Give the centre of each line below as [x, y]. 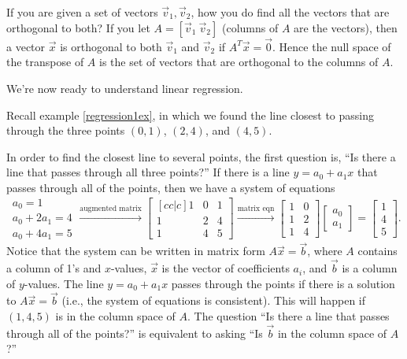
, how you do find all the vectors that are [290, 12]
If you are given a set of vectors [82, 12]
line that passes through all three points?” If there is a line [148, 172]
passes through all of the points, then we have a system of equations [171, 187]
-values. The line [64, 283]
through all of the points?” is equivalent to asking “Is [135, 333]
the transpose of [45, 62]
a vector [26, 46]
